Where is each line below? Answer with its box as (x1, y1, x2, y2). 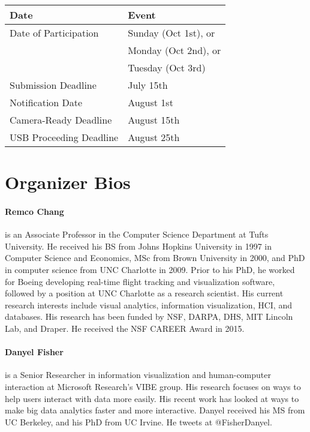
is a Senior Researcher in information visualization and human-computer (5, 368, 271, 381)
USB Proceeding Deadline (10, 130, 119, 144)
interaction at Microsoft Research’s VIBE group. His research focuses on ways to (5, 380, 301, 392)
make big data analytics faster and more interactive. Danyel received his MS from (5, 404, 305, 416)
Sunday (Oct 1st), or (128, 26, 215, 40)
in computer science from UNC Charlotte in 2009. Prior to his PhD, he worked (5, 263, 295, 275)
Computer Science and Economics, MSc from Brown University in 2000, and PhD (5, 251, 305, 264)
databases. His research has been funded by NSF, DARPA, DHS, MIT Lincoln (5, 310, 293, 323)
